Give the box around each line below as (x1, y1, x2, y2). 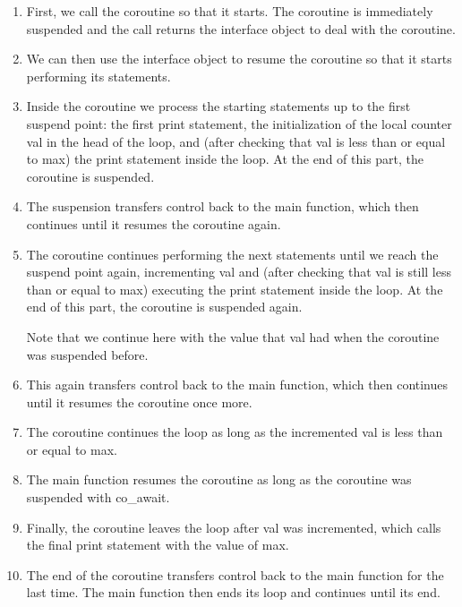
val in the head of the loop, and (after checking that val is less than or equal (26, 132, 446, 150)
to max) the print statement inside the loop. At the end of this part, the (26, 150, 424, 168)
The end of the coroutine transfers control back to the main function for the (26, 565, 444, 584)
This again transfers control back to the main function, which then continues (26, 375, 449, 394)
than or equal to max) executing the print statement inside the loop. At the (26, 279, 443, 298)
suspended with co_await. (26, 488, 170, 507)
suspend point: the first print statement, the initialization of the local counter (26, 114, 452, 133)
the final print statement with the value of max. (26, 535, 289, 554)
